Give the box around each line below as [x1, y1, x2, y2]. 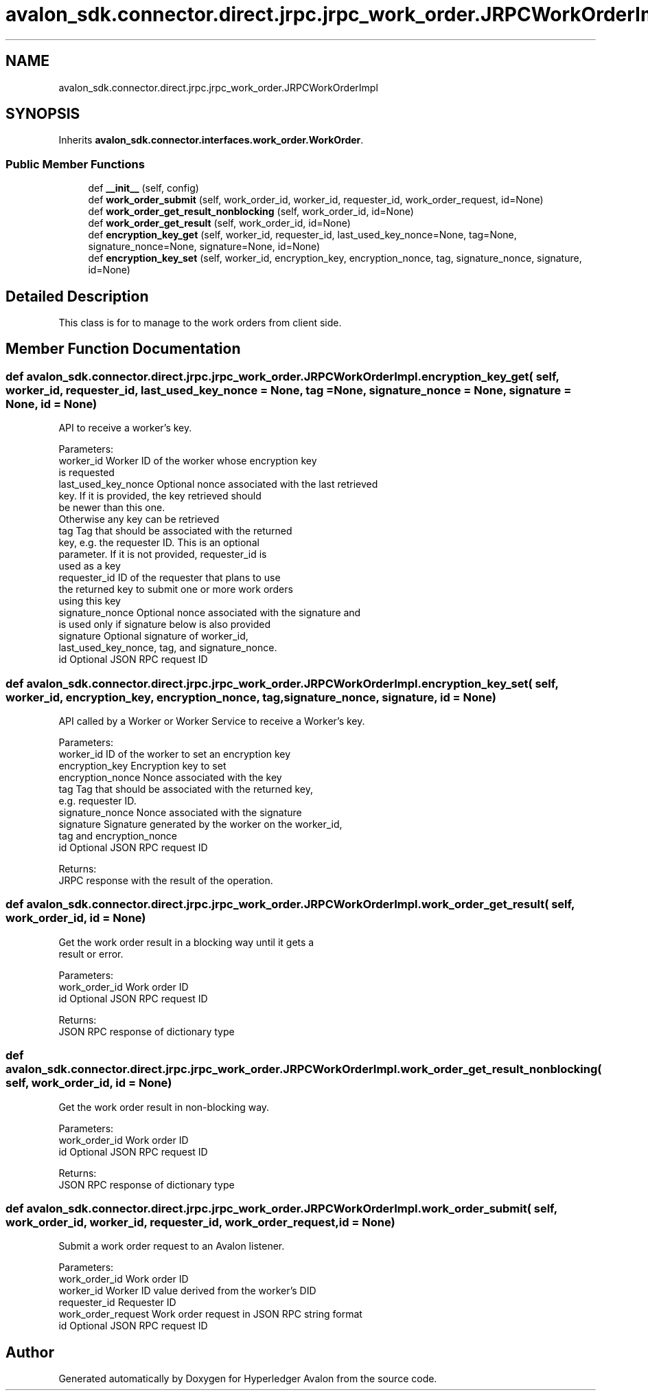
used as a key [58, 560, 121, 572]
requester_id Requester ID [58, 1296, 176, 1309]
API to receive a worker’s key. [58, 422, 192, 434]
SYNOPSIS [5, 105, 80, 123]
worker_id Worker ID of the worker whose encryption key [58, 455, 317, 467]
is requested [58, 466, 115, 479]
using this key [58, 595, 121, 607]
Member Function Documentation [5, 340, 241, 358]
